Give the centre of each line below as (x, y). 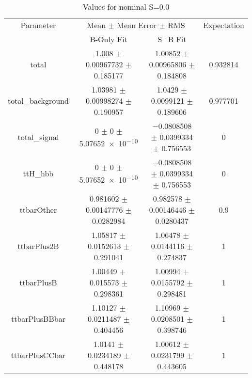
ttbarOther (38, 210)
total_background (38, 101)
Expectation (224, 25)
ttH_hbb (38, 173)
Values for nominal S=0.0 (126, 7)
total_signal (38, 137)
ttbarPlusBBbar (38, 319)
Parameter (38, 25)
